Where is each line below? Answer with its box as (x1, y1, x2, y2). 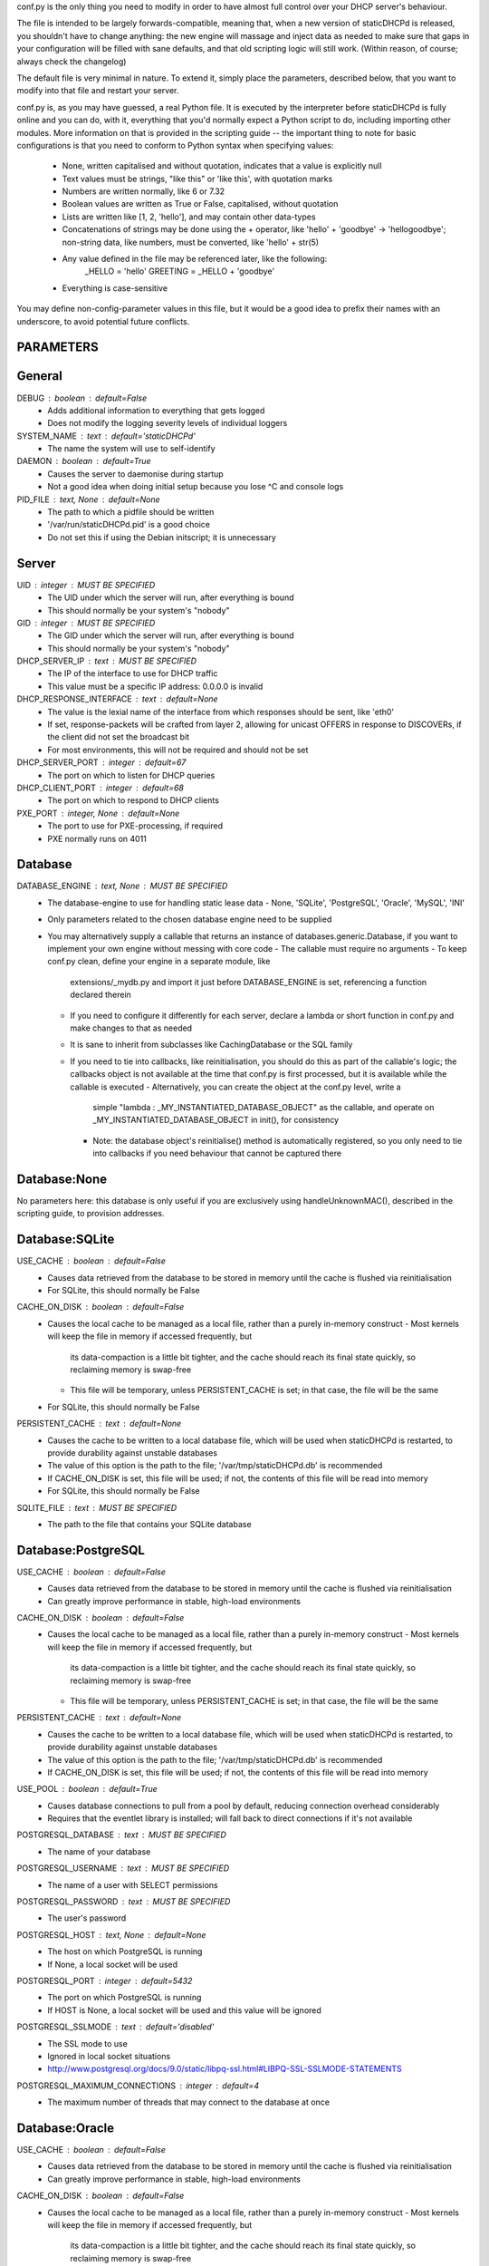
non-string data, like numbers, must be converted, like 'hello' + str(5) (62, 237, 320, 247)
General (16, 368, 63, 384)
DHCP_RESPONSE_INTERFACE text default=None (16, 693, 218, 704)
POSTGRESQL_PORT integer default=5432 (16, 1975, 193, 1986)
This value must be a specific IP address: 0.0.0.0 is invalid (47, 681, 264, 692)
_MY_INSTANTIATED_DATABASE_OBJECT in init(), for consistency (92, 1115, 340, 1126)
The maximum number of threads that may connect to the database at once (47, 2097, 331, 2107)
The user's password (47, 1913, 127, 1923)
